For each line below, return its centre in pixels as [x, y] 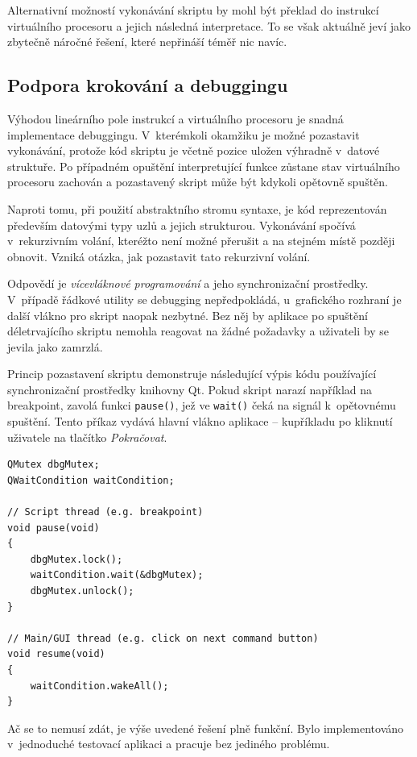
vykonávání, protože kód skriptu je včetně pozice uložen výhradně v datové [194, 150]
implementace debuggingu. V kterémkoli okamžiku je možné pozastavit [184, 134]
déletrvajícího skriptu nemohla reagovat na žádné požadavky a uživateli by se [198, 331]
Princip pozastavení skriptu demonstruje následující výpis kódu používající [192, 374]
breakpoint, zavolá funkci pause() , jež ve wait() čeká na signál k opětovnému [202, 405]
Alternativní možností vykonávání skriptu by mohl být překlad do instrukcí [193, 10]
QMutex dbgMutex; [54, 465]
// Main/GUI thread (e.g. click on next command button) [163, 638]
